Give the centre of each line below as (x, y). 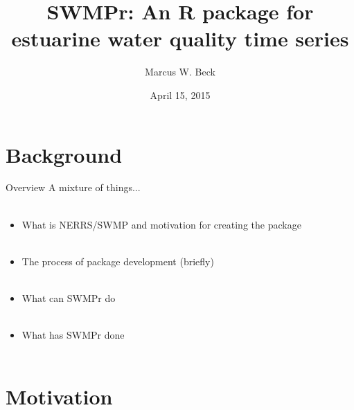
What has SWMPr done (73, 335)
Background (64, 154)
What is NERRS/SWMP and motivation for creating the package (161, 224)
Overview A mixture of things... (73, 187)
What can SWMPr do (69, 298)
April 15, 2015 (180, 95)
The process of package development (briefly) (118, 261)
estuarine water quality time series (180, 38)
